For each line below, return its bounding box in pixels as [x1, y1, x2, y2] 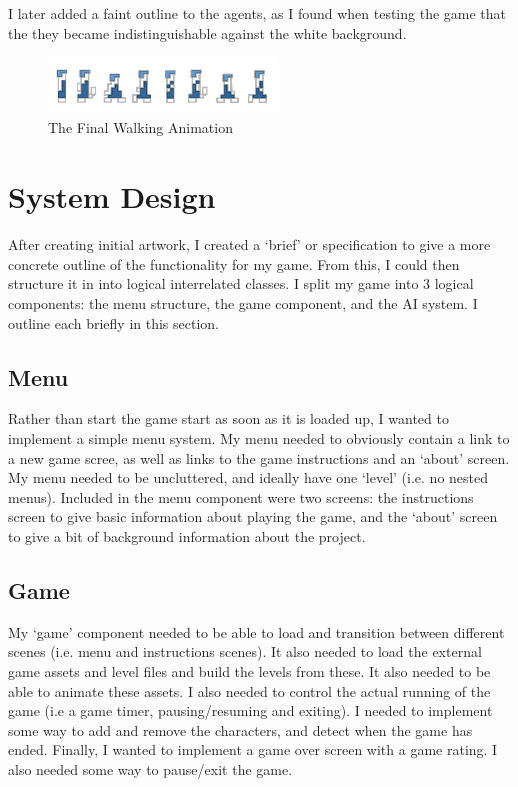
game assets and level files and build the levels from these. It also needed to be [8, 660, 491, 681]
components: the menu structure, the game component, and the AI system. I [8, 292, 478, 313]
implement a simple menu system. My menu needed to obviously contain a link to [8, 427, 510, 448]
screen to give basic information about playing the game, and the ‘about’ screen [8, 506, 498, 527]
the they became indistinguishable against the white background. [8, 22, 407, 43]
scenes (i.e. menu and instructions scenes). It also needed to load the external [8, 641, 482, 662]
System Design [8, 176, 216, 217]
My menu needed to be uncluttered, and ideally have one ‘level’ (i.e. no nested [8, 467, 489, 488]
